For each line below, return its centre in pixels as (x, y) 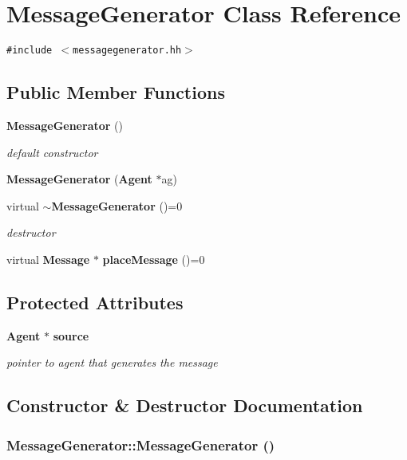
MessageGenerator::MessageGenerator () (141, 444)
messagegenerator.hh (127, 51)
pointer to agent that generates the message (112, 362)
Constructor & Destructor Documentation (185, 405)
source (71, 335)
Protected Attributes (95, 302)
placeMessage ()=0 (154, 259)
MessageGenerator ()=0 (117, 205)
